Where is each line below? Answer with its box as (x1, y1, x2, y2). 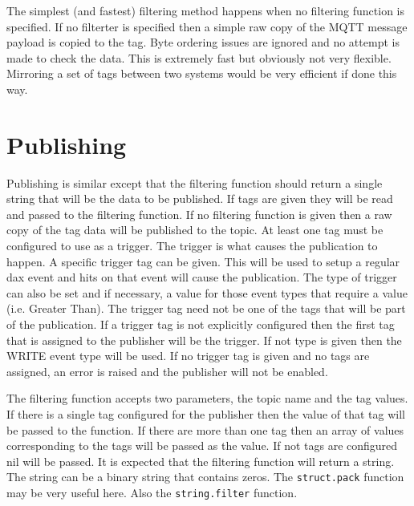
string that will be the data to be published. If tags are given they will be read (6, 190, 393, 207)
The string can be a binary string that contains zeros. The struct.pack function (6, 468, 404, 485)
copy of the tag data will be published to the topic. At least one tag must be (6, 221, 384, 238)
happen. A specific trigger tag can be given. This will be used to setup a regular (6, 253, 400, 269)
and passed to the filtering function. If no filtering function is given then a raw (6, 205, 392, 222)
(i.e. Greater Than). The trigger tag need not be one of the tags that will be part (6, 300, 406, 317)
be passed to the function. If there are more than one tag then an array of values (6, 421, 404, 438)
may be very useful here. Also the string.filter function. (6, 484, 298, 501)
